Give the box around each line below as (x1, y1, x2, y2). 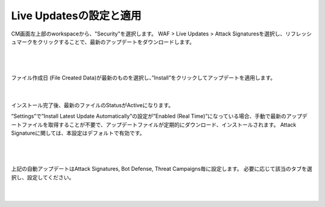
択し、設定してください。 (11, 173, 75, 181)
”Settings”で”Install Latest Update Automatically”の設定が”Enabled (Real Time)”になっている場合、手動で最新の (11, 113, 287, 120)
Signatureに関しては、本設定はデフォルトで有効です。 (11, 129, 146, 137)
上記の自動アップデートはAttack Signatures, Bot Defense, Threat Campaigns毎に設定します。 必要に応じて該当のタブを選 (11, 165, 312, 173)
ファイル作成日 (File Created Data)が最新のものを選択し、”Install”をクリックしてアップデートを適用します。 (11, 74, 276, 81)
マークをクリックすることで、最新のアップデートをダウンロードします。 (16, 38, 195, 45)
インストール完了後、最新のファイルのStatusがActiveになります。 (11, 101, 174, 108)
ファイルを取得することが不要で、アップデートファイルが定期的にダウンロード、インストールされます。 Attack (21, 121, 297, 128)
